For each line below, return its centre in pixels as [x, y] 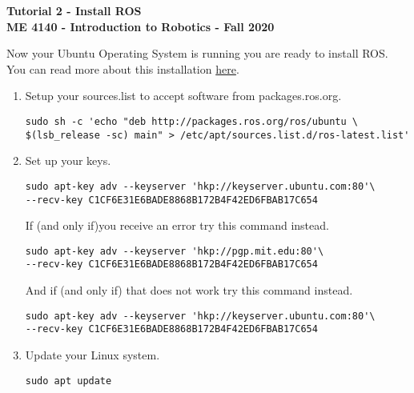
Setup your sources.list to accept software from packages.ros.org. [183, 96]
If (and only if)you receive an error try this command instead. [177, 225]
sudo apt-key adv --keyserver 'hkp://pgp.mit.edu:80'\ [175, 251]
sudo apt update [68, 381]
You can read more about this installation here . [123, 68]
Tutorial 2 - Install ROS [74, 10]
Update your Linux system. [92, 355]
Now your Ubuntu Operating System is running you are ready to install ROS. [197, 53]
